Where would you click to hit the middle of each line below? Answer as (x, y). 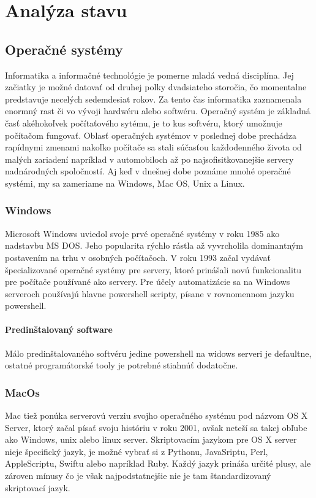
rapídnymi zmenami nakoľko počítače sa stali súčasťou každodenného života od (153, 147)
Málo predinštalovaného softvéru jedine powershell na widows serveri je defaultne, (158, 353)
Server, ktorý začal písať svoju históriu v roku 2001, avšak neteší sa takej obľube (156, 427)
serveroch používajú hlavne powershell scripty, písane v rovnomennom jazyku (150, 293)
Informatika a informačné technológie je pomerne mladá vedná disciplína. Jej (149, 75)
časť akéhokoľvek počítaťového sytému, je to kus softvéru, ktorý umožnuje (144, 123)
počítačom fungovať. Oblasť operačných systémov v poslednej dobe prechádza (151, 135)
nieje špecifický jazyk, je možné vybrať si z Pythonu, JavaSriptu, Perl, (137, 451)
